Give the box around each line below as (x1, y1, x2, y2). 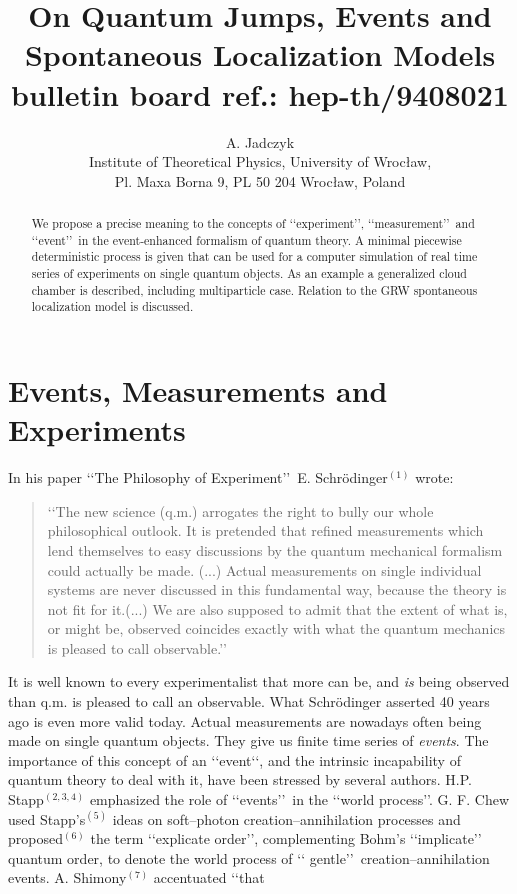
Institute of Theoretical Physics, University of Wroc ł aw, (88, 151, 432, 172)
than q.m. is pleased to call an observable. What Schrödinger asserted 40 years (8, 691, 490, 712)
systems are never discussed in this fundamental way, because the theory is (47, 579, 507, 600)
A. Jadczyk (225, 131, 295, 152)
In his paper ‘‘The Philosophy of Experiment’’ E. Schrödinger (8, 467, 388, 488)
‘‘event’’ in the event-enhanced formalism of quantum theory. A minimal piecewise (31, 231, 462, 248)
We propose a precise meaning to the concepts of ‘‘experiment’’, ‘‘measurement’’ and (31, 215, 475, 232)
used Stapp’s (8, 808, 86, 829)
